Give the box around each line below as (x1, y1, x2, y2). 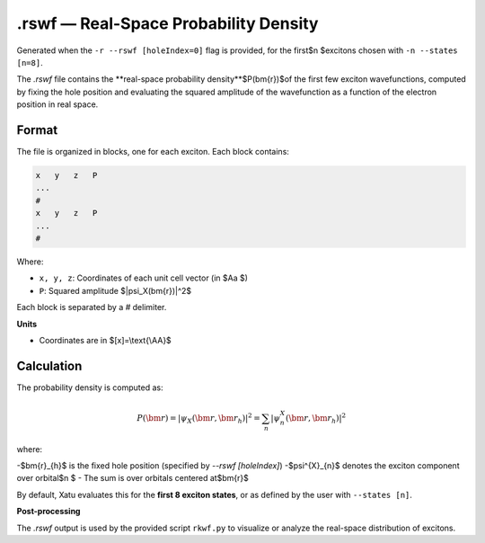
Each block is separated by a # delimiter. (16, 302, 167, 313)
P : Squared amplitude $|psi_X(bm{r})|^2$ (39, 285, 192, 296)
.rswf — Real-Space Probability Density (16, 13, 319, 33)
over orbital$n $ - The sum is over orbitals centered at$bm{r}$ (16, 473, 249, 484)
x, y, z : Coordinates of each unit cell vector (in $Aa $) (39, 272, 249, 283)
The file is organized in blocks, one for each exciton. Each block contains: (16, 147, 289, 157)
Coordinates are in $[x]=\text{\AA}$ (39, 334, 172, 345)
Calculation (16, 358, 83, 373)
